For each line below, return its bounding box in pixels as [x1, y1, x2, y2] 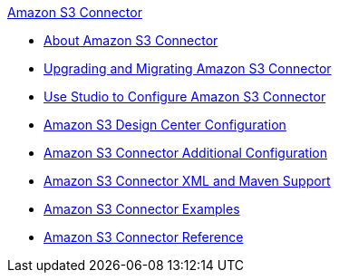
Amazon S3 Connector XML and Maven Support [44, 173, 331, 188]
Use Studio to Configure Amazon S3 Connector [44, 89, 326, 104]
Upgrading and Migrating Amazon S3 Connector [44, 61, 332, 76]
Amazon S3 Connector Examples [44, 201, 240, 217]
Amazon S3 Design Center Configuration [44, 117, 286, 132]
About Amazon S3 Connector [44, 33, 218, 48]
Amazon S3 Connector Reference [44, 229, 244, 245]
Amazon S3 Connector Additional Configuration [44, 145, 327, 160]
